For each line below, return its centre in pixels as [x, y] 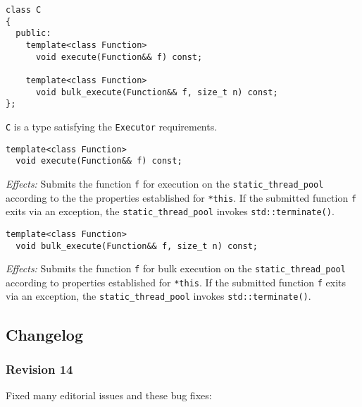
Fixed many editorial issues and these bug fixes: [109, 395]
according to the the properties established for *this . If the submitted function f [181, 197]
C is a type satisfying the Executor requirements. [112, 126]
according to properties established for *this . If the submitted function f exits [176, 282]
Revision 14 [39, 369]
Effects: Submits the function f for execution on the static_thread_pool [165, 183]
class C [24, 10]
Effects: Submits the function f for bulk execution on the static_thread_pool [176, 268]
